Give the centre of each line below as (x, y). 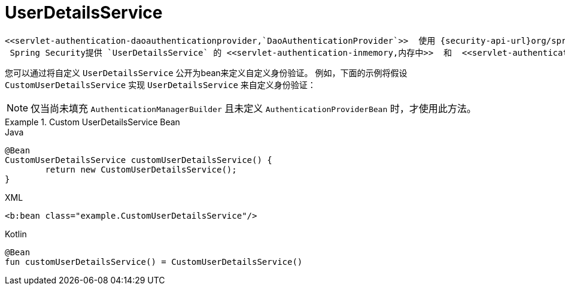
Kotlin (16, 234)
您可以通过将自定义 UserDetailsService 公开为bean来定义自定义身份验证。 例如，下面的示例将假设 (206, 72)
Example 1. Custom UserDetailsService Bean (92, 122)
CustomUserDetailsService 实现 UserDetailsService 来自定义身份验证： (160, 84)
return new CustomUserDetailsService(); (141, 169)
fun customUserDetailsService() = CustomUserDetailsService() (154, 262)
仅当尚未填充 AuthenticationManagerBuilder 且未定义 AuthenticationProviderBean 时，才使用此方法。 (253, 108)
